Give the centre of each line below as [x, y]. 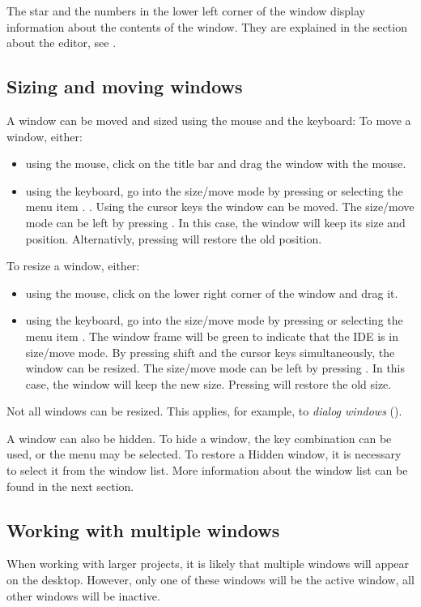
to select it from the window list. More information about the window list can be [207, 470]
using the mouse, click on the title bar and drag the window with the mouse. [216, 164]
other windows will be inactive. [83, 595]
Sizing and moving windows [125, 86]
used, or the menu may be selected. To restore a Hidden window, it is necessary [204, 454]
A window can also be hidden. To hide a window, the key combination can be [199, 438]
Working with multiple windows [143, 530]
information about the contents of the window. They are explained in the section [207, 26]
